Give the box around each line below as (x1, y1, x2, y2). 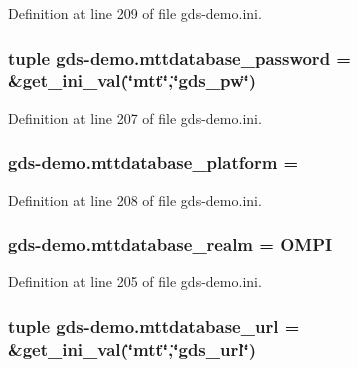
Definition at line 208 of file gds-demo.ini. (8, 189, 262, 210)
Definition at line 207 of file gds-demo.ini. (8, 107, 262, 128)
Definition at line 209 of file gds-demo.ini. (8, 3, 262, 23)
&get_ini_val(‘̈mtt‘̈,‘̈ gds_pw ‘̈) (8, 68, 257, 93)
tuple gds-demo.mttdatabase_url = (8, 313, 300, 338)
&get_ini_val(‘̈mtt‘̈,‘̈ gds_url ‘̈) (8, 336, 256, 361)
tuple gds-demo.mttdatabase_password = (8, 45, 351, 70)
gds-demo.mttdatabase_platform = (8, 150, 299, 175)
